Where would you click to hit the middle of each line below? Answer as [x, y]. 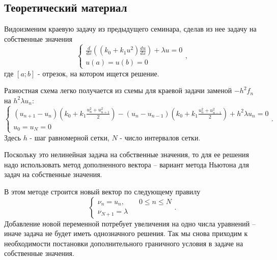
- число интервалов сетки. [160, 137]
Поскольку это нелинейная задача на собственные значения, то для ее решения [127, 154]
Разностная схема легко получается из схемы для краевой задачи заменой [118, 90]
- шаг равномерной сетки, [70, 137]
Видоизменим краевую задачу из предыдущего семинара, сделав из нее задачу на [130, 28]
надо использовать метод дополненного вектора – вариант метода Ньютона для [127, 164]
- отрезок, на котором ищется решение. [99, 73]
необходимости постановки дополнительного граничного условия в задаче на [124, 243]
